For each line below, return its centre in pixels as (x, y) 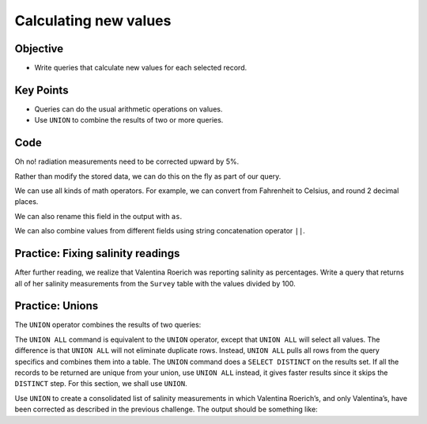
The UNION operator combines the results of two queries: (108, 325)
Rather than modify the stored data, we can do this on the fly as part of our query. (148, 176)
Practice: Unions (57, 306)
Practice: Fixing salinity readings (97, 254)
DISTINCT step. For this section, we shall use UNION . (101, 384)
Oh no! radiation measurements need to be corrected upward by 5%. (127, 161)
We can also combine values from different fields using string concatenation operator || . (160, 231)
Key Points (42, 90)
